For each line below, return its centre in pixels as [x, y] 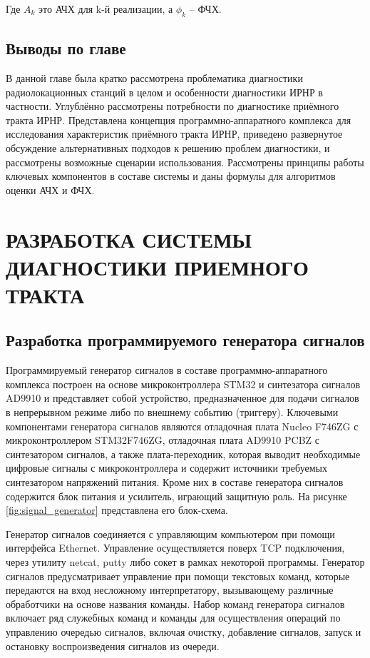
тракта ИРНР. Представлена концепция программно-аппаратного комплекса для [179, 120]
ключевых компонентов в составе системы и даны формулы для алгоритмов [171, 176]
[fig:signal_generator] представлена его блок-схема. [117, 510]
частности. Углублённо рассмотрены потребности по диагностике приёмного [173, 106]
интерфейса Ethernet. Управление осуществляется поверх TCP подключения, [175, 548]
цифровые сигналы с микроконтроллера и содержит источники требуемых [166, 468]
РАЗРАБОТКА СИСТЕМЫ [129, 239]
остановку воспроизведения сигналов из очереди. [113, 646]
